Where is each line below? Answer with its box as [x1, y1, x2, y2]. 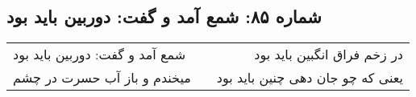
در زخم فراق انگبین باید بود [254, 45, 403, 64]
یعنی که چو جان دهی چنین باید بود [216, 68, 403, 87]
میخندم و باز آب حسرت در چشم [13, 68, 191, 87]
